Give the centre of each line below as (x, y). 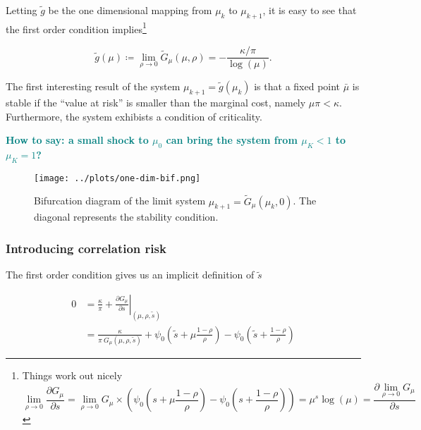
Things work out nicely (72, 375)
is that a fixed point (297, 86)
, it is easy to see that (310, 10)
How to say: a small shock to (77, 140)
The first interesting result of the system (93, 86)
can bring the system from (232, 140)
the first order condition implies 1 (76, 27)
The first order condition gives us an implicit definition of (130, 275)
